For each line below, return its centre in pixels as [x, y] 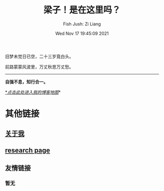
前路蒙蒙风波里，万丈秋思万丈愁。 [39, 67]
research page [28, 150]
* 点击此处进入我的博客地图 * [33, 92]
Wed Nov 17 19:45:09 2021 [82, 33]
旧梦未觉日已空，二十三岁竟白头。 [39, 56]
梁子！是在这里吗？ [82, 10]
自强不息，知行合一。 [26, 82]
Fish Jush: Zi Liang [82, 24]
